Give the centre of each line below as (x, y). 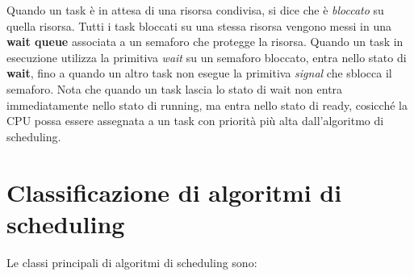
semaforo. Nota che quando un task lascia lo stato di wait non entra (175, 88)
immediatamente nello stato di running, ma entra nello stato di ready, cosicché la (207, 105)
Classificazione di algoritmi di (174, 192)
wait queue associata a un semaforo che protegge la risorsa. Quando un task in (205, 42)
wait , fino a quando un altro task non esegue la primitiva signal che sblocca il (199, 73)
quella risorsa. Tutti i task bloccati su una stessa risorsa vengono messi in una (199, 25)
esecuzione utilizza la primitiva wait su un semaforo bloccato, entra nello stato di (207, 57)
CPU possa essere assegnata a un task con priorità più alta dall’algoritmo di (195, 121)
